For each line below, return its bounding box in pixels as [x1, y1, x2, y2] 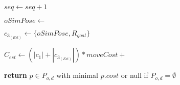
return [4, 70, 27, 80]
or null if [121, 70, 148, 80]
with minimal [56, 70, 99, 80]
